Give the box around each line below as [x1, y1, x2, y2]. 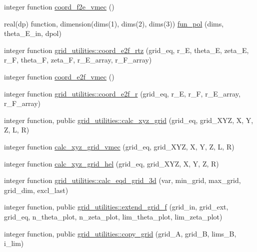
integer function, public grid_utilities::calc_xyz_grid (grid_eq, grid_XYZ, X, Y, [4, 114, 253, 125]
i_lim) [4, 238, 24, 248]
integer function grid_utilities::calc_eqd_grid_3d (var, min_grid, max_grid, [4, 175, 241, 185]
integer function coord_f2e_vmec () [4, 1, 114, 11]
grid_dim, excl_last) [4, 184, 68, 195]
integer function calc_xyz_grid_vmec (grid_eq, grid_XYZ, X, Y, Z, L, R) [4, 141, 234, 151]
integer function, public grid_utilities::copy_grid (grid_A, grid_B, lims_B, [4, 228, 236, 238]
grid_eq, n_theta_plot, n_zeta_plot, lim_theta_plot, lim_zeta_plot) [4, 211, 222, 221]
